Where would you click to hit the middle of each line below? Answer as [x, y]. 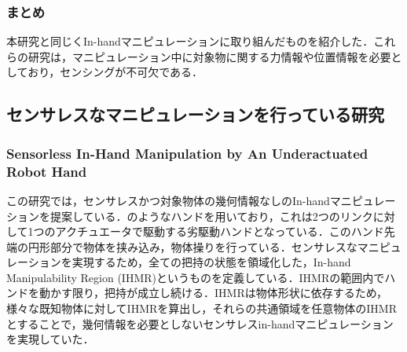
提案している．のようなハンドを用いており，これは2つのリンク [211, 216]
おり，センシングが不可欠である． [115, 72]
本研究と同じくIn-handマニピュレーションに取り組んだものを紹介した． [190, 41]
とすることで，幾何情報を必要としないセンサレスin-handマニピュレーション [200, 323]
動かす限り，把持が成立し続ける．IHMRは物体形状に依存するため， [213, 293]
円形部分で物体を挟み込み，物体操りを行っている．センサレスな [192, 246]
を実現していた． [50, 339]
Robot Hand [47, 171]
